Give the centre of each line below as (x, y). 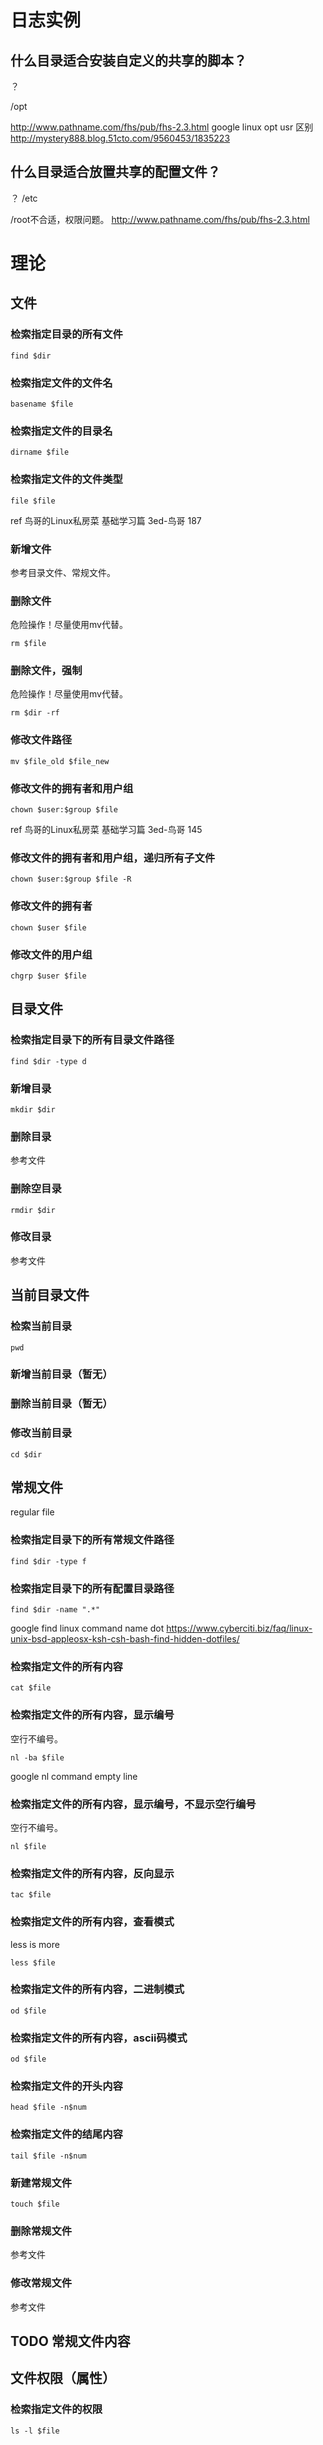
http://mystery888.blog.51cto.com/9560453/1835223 (120, 138)
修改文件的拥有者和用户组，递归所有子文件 (113, 858)
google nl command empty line (74, 1776)
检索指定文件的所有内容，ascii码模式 (99, 2038)
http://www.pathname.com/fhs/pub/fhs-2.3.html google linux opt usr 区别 (162, 127)
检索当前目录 (41, 1326)
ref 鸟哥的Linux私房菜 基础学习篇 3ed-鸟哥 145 (106, 830)
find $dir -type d (48, 1061)
